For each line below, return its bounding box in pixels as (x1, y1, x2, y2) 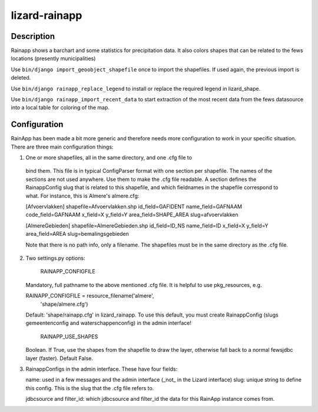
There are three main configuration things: (11, 143, 114, 150)
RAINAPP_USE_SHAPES (40, 333, 98, 340)
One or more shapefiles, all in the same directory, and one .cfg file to (25, 154, 193, 161)
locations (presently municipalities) (11, 55, 96, 62)
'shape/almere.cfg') (40, 301, 88, 308)
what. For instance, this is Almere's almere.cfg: (25, 192, 140, 199)
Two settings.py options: (25, 255, 85, 262)
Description (11, 31, 55, 41)
